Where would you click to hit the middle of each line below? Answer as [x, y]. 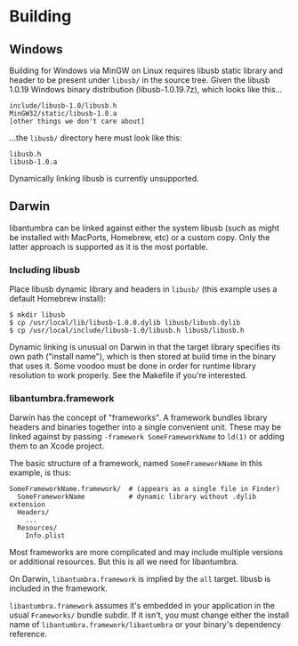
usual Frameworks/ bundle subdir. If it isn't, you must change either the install [149, 615]
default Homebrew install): [58, 299]
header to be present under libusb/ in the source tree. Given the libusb [140, 80]
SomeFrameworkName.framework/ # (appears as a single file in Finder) [145, 489]
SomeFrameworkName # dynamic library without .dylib [137, 497]
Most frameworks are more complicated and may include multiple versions [146, 553]
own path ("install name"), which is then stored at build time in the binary [143, 357]
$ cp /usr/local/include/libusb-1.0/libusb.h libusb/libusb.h [127, 331]
